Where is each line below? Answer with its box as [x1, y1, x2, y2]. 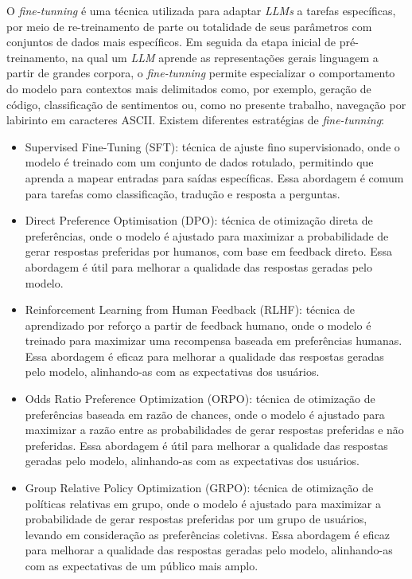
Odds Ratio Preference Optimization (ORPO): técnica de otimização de [25, 390, 375, 407]
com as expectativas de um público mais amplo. [25, 557, 258, 573]
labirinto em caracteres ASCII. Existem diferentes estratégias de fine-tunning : [6, 111, 384, 128]
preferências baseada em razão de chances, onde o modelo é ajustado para [25, 405, 385, 422]
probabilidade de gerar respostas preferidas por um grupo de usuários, [25, 511, 367, 527]
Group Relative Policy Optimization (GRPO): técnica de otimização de [25, 479, 374, 496]
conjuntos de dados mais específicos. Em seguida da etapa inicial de [6, 33, 336, 50]
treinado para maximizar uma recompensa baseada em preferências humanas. [25, 332, 402, 349]
